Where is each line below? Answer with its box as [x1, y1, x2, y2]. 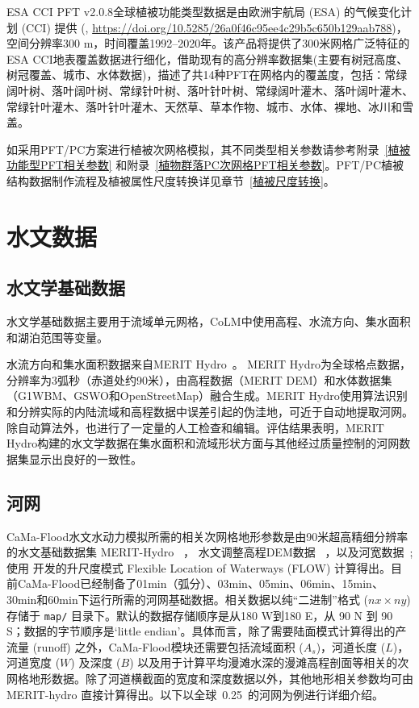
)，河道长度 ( [316, 638, 386, 655]
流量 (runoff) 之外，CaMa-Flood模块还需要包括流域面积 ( [6, 638, 304, 655]
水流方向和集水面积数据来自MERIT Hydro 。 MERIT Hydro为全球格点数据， [6, 356, 411, 373]
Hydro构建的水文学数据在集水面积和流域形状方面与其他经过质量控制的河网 [6, 435, 400, 452]
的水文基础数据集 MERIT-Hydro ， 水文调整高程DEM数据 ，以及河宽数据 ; [6, 543, 413, 560]
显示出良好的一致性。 [28, 450, 142, 467]
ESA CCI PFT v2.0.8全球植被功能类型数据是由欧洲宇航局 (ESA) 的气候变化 [6, 3, 401, 19]
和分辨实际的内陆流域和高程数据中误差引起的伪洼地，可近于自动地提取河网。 [6, 403, 413, 420]
